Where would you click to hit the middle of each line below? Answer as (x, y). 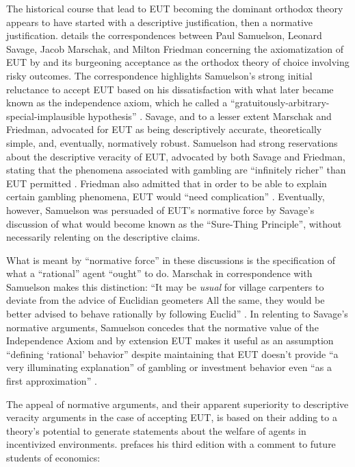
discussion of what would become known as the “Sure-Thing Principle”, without (174, 223)
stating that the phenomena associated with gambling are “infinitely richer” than (176, 170)
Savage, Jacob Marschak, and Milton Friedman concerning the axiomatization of (175, 48)
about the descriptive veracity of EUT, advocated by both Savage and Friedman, (176, 156)
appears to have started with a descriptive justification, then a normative (160, 22)
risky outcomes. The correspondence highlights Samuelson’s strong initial (159, 75)
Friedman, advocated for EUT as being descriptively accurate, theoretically (164, 129)
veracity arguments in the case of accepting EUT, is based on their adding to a (172, 417)
